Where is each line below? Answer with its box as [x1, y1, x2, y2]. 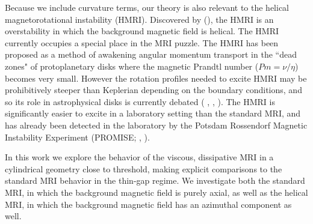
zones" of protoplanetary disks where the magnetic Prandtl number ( [5, 59, 259, 72]
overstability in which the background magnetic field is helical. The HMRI [5, 25, 279, 37]
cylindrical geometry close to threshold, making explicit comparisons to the [5, 162, 282, 175]
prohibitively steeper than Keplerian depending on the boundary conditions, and [5, 83, 302, 96]
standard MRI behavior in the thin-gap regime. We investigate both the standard [5, 174, 305, 187]
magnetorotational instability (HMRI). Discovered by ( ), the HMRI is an [5, 13, 274, 25]
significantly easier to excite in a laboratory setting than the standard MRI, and [5, 107, 301, 120]
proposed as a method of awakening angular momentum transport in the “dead [5, 48, 297, 61]
